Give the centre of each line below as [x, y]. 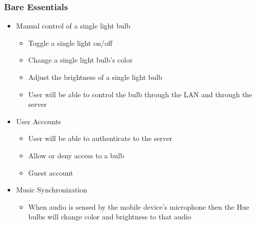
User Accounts [39, 121]
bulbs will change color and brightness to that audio [110, 217]
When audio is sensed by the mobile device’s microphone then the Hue [139, 206]
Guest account [51, 172]
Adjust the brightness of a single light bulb [95, 77]
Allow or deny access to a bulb [76, 155]
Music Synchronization [52, 190]
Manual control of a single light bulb [73, 26]
